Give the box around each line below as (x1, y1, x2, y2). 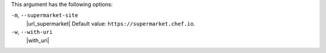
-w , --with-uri (11, 29, 53, 36)
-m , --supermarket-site (11, 12, 78, 19)
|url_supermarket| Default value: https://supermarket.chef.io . (26, 20, 196, 27)
